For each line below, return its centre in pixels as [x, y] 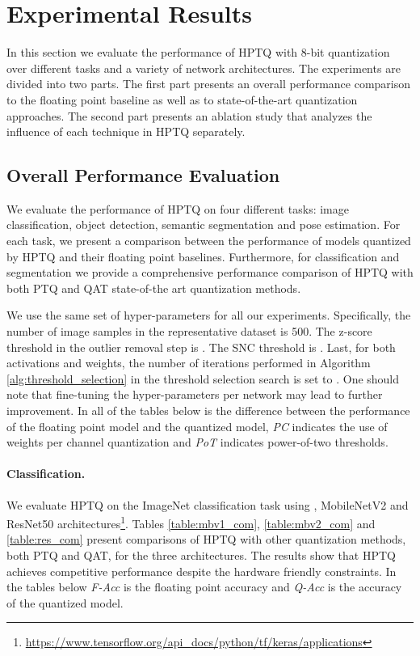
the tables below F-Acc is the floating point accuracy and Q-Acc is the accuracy [204, 587]
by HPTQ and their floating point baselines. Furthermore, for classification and [203, 256]
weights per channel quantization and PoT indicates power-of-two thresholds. [197, 442]
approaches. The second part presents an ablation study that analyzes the [189, 115]
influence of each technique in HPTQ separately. [126, 131]
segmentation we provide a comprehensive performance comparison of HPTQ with [210, 272]
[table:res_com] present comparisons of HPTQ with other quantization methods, [206, 539]
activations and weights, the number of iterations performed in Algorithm [189, 363]
